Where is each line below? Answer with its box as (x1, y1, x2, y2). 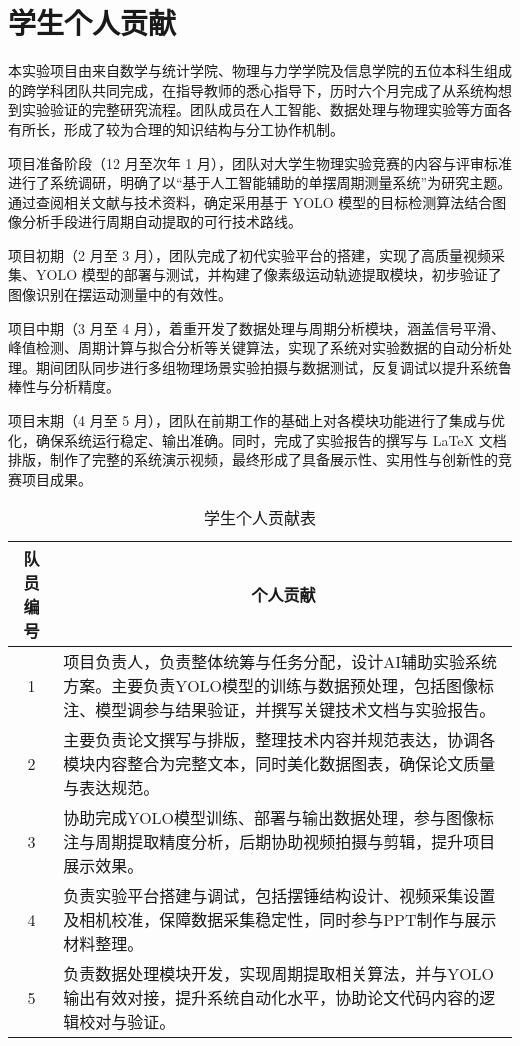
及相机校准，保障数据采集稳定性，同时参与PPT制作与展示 (63, 908, 497, 932)
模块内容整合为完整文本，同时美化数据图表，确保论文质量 (63, 752, 496, 776)
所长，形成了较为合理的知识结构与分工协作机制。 (21, 118, 344, 139)
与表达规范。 (63, 776, 160, 800)
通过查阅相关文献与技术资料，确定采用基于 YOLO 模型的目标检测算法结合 (8, 191, 493, 212)
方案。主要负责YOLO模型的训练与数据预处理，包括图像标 (63, 674, 495, 698)
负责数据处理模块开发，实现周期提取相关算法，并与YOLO (63, 962, 495, 986)
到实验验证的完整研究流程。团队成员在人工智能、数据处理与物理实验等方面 (8, 99, 498, 120)
